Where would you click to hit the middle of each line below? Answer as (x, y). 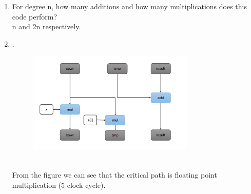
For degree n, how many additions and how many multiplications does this (129, 6)
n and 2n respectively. (46, 26)
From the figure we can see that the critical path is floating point (114, 175)
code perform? (34, 16)
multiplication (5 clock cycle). (59, 185)
